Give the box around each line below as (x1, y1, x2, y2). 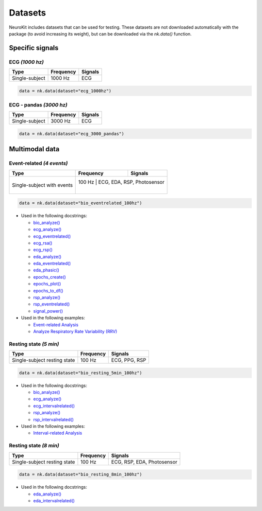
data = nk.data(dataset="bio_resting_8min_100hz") (19, 472, 143, 477)
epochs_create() (33, 274, 66, 280)
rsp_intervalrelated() (33, 416, 74, 423)
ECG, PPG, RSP (111, 357, 147, 364)
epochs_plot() (33, 281, 61, 287)
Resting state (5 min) (9, 340, 59, 347)
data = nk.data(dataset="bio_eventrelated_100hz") (19, 200, 143, 206)
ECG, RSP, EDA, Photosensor (111, 458, 178, 465)
